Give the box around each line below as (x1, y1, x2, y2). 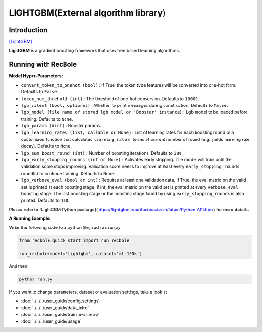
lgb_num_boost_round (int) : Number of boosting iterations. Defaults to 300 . (21, 150, 183, 156)
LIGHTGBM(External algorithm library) (9, 7, 166, 18)
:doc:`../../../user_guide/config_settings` (21, 298, 100, 304)
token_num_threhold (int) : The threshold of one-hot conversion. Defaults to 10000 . (21, 95, 199, 102)
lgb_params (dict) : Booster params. (21, 123, 101, 129)
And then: (9, 263, 29, 269)
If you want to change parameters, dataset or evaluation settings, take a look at (9, 289, 167, 295)
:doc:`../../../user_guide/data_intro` (21, 305, 89, 311)
